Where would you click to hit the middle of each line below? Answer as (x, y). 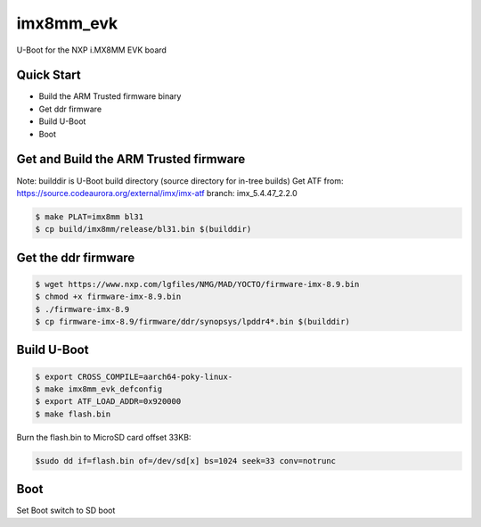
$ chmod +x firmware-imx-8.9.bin (108, 297)
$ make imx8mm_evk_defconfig (99, 389)
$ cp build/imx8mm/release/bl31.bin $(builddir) (143, 229)
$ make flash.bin (73, 414)
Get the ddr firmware (76, 257)
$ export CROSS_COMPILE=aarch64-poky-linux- (134, 376)
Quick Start (49, 75)
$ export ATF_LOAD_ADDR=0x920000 (108, 402)
